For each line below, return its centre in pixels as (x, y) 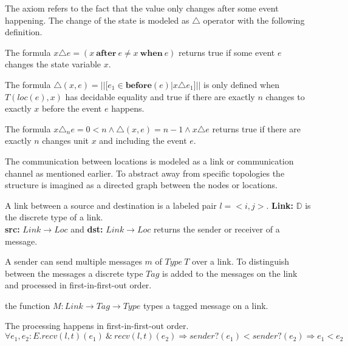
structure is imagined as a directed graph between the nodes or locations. (141, 185)
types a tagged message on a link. (206, 305)
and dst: (87, 229)
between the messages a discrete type (74, 273)
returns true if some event (227, 52)
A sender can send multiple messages (73, 261)
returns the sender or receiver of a (217, 229)
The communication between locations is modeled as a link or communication (149, 161)
